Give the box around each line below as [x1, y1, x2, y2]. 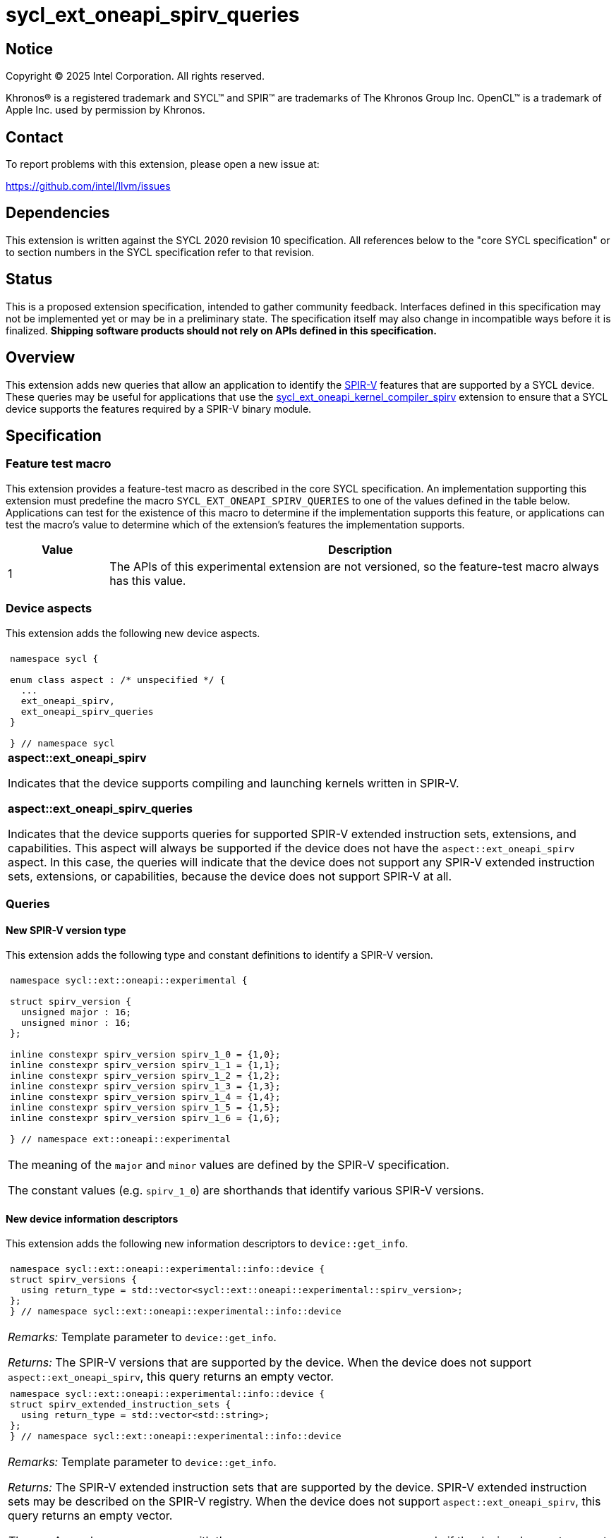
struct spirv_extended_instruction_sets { [10, 1399, 231, 1410]
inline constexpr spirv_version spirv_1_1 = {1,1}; [10, 1060, 281, 1071]
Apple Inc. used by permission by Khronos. [6, 104, 205, 116]
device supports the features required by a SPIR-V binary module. [6, 402, 312, 415]
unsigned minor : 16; [20, 1017, 132, 1029]
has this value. [109, 573, 186, 588]
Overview [6, 349, 76, 367]
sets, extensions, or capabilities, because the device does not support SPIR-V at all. [8, 868, 452, 883]
